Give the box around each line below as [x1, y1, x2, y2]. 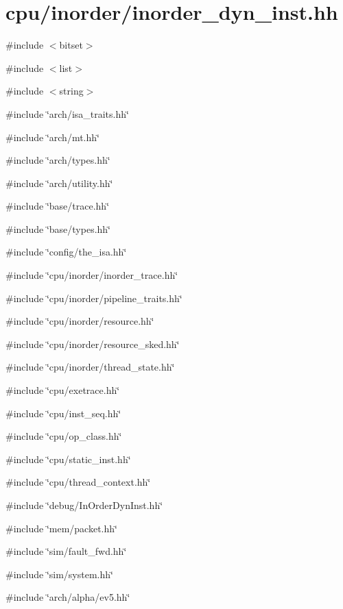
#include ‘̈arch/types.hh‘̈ [5, 153, 110, 167]
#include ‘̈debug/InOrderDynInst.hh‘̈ [5, 498, 163, 512]
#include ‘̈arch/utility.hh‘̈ [5, 175, 113, 190]
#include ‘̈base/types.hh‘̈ [5, 221, 111, 236]
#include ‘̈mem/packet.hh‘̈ [5, 521, 117, 535]
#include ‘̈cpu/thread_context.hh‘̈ [5, 475, 151, 489]
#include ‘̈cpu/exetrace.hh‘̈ [5, 383, 120, 397]
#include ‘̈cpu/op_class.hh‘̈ [5, 429, 122, 443]
